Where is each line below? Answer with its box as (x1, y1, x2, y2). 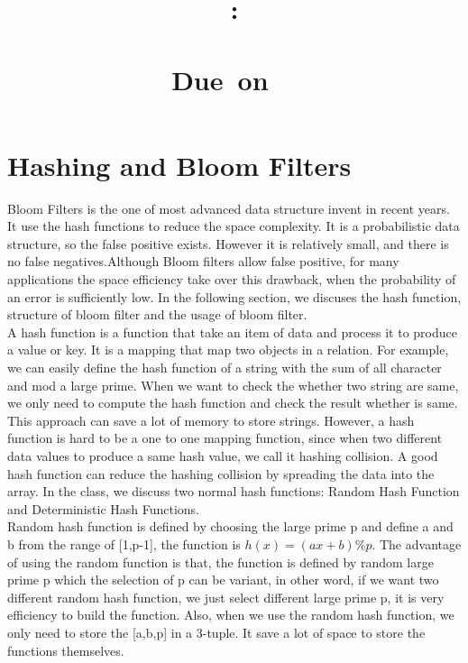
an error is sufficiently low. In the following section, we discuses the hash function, (7, 287, 462, 306)
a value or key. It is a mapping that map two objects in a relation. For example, (7, 340, 449, 359)
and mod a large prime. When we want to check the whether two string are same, (7, 375, 459, 394)
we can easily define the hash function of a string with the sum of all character (7, 358, 442, 377)
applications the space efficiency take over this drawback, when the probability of (7, 270, 456, 289)
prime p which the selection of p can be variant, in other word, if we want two (7, 570, 439, 589)
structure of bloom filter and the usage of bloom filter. (7, 305, 307, 324)
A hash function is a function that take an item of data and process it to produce (7, 322, 457, 341)
